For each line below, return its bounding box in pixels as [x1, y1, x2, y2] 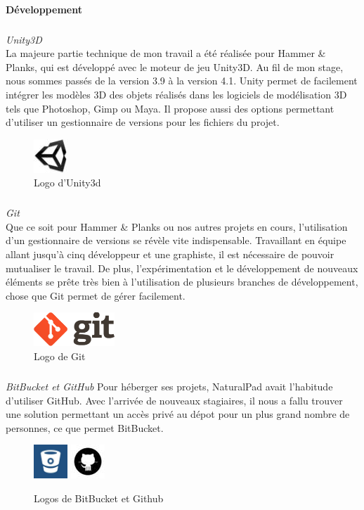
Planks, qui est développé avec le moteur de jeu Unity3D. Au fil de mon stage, [6, 59, 344, 74]
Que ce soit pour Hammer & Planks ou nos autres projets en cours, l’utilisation [6, 219, 348, 234]
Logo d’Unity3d [34, 175, 101, 190]
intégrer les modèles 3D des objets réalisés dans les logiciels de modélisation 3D [6, 87, 347, 101]
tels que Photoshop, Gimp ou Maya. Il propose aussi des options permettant [6, 101, 334, 115]
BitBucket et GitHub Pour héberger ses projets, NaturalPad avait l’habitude [6, 379, 333, 393]
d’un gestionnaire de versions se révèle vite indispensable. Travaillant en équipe [6, 233, 346, 248]
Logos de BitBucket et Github [34, 490, 164, 505]
